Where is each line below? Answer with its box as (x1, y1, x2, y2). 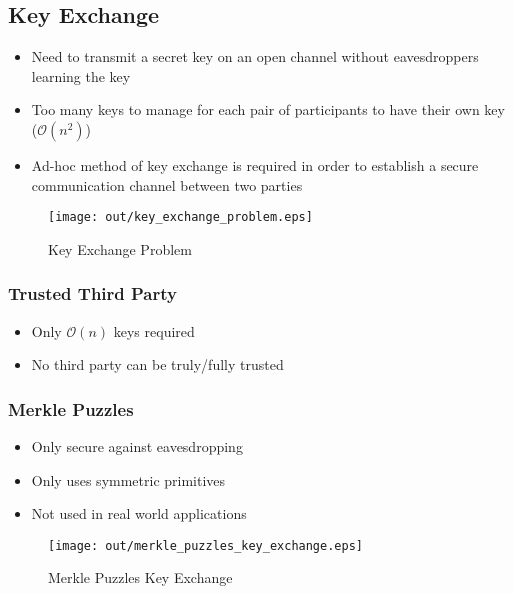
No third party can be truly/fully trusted (31, 354, 284, 375)
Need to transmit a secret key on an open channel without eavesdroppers (31, 46, 479, 67)
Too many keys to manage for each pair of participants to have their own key (31, 99, 505, 120)
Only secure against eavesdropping (31, 436, 243, 457)
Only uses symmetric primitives (31, 469, 226, 490)
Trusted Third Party (8, 281, 177, 306)
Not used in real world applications (31, 503, 247, 524)
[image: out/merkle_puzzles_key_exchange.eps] (48, 538, 363, 553)
